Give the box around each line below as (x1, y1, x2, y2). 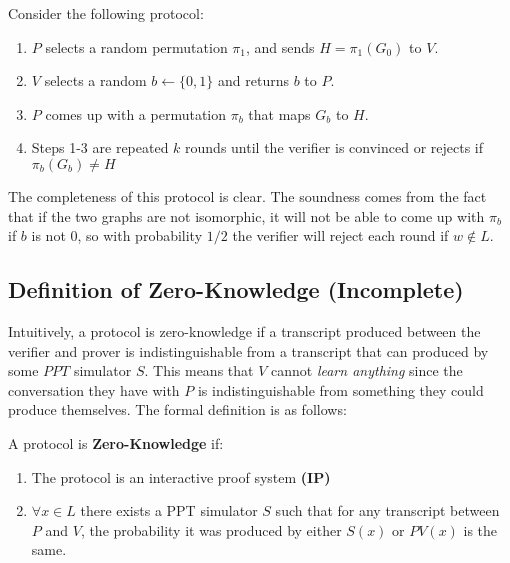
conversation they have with (8, 379, 180, 400)
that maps (248, 103, 311, 124)
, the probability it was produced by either (80, 519, 342, 540)
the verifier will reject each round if (232, 225, 449, 246)
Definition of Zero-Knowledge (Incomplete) (8, 274, 464, 305)
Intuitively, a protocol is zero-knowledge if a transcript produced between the (8, 320, 481, 341)
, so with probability (77, 225, 203, 246)
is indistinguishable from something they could (197, 379, 484, 400)
